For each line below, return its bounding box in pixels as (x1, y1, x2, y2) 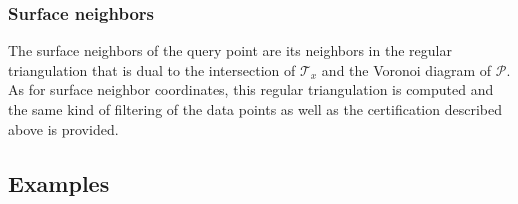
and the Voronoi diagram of (321, 59, 492, 80)
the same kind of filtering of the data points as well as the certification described (8, 99, 502, 119)
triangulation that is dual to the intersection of (8, 59, 296, 80)
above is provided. (8, 118, 119, 139)
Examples (8, 167, 110, 198)
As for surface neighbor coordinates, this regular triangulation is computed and (8, 79, 494, 100)
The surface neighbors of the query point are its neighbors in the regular (8, 40, 452, 61)
